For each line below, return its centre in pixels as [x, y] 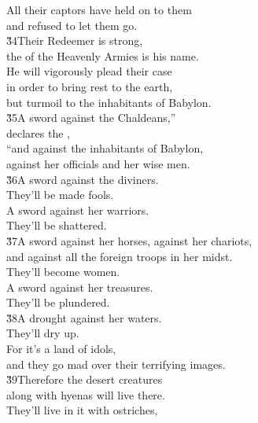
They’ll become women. [63, 272]
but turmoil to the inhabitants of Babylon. [109, 102]
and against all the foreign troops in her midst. [120, 256]
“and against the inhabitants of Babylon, [105, 148]
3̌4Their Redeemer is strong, [75, 40]
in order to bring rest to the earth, [90, 86]
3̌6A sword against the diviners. [83, 179]
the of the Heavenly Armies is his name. [103, 55]
